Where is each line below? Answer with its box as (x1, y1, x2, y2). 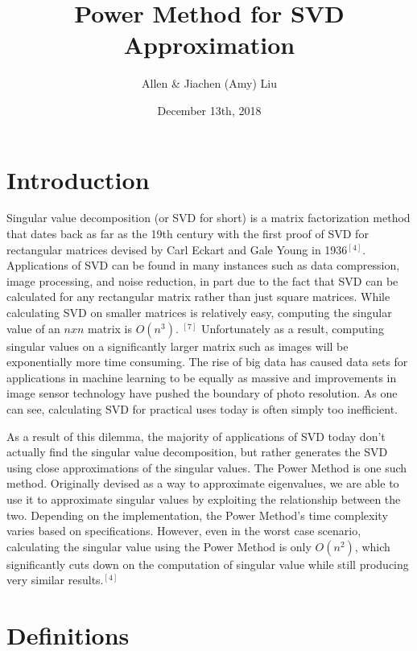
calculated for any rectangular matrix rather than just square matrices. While (6, 288, 390, 305)
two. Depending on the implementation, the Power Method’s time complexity (6, 506, 388, 523)
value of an (6, 319, 60, 336)
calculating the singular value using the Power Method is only (6, 538, 312, 554)
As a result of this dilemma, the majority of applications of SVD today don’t (6, 427, 386, 444)
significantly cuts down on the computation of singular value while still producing (6, 555, 409, 572)
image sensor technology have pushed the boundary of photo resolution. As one (6, 385, 398, 402)
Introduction (6, 163, 150, 196)
